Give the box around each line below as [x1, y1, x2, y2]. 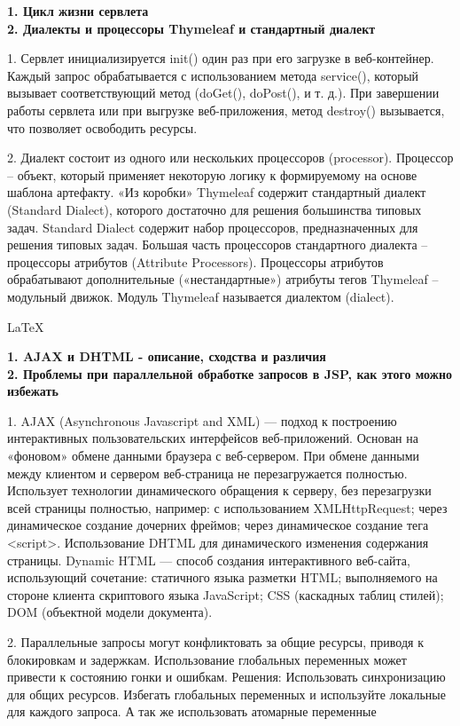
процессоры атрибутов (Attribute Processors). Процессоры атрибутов [7, 252, 384, 271]
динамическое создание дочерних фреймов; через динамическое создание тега [7, 516, 429, 534]
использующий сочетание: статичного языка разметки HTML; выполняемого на [7, 568, 438, 587]
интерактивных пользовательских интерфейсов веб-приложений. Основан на [7, 429, 418, 447]
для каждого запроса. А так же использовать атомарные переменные [7, 702, 377, 721]
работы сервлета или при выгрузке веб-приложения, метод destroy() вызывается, [7, 100, 445, 119]
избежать [7, 382, 58, 400]
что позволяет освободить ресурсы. [7, 118, 198, 137]
